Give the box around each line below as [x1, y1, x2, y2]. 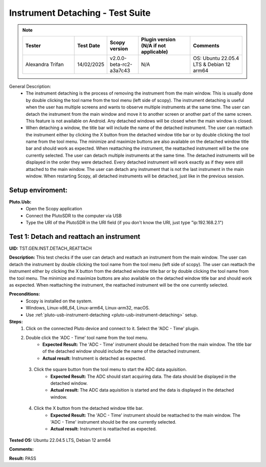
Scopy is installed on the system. [26, 298, 93, 304]
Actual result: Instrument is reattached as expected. [50, 426, 157, 432]
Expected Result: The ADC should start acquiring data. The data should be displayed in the [50, 373, 236, 379]
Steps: [9, 318, 23, 325]
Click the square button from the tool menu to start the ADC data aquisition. [33, 367, 187, 372]
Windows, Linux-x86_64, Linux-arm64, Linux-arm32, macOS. [26, 305, 150, 311]
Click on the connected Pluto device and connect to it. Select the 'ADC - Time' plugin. [26, 326, 199, 332]
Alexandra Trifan [25, 61, 64, 67]
